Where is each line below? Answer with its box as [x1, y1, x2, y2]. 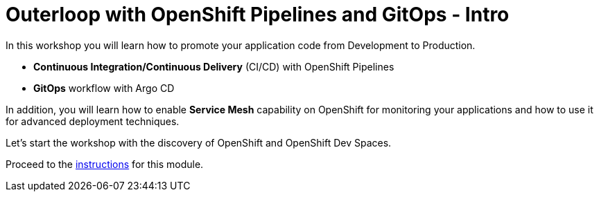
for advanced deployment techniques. [6, 115, 180, 127]
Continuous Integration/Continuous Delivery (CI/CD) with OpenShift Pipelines [33, 60, 394, 73]
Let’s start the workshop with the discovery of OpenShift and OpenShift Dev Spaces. [6, 136, 392, 149]
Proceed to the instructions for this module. [6, 158, 204, 170]
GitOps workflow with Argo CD [33, 82, 175, 94]
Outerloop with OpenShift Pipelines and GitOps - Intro [6, 3, 510, 26]
